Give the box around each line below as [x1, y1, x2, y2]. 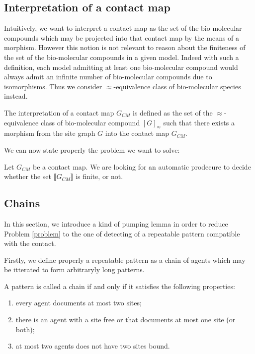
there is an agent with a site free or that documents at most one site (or [15, 314, 236, 325]
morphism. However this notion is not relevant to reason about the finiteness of [4, 42, 246, 53]
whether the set [4, 171, 51, 181]
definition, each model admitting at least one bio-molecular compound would [4, 61, 238, 72]
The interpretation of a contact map [4, 107, 114, 118]
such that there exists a [163, 117, 235, 127]
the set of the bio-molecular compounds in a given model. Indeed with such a [4, 52, 239, 62]
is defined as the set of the [132, 107, 213, 118]
